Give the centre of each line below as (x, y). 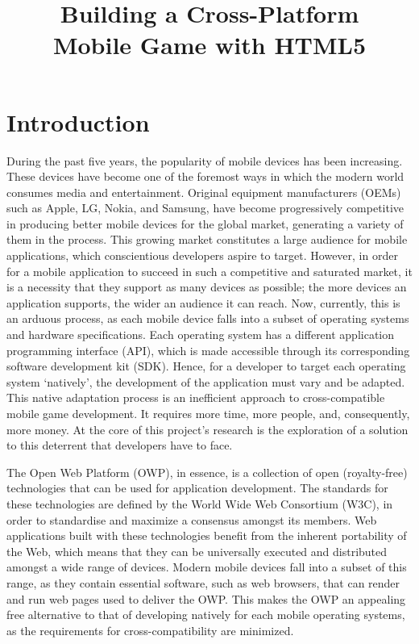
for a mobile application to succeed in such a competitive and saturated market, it (209, 271)
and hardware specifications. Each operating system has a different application (201, 335)
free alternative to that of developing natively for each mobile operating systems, (206, 615)
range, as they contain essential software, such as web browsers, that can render (203, 582)
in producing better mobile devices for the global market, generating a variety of (205, 223)
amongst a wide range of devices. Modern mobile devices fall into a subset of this (207, 567)
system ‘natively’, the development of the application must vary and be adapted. (206, 381)
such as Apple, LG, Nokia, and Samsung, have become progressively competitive (205, 208)
